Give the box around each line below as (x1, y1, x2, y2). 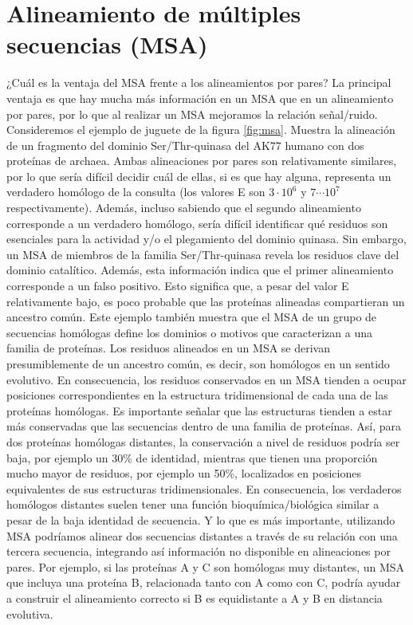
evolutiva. (6, 605, 53, 622)
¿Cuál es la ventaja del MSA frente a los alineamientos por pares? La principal (6, 74, 391, 91)
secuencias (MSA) (6, 28, 208, 61)
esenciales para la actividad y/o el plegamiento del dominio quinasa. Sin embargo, (6, 230, 407, 247)
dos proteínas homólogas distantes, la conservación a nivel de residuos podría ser (6, 433, 400, 450)
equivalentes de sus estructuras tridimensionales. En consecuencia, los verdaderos (6, 480, 402, 497)
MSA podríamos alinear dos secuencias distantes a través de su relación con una (6, 527, 398, 544)
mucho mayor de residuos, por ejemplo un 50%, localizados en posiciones (6, 465, 361, 482)
